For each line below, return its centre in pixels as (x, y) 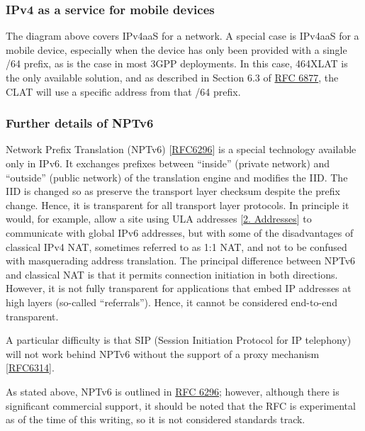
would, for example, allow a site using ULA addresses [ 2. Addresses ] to (159, 219)
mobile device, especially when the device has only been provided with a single (176, 49)
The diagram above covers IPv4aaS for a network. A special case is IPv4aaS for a (182, 36)
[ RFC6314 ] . (30, 368)
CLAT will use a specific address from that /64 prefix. (123, 91)
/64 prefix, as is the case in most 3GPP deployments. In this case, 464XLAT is (177, 63)
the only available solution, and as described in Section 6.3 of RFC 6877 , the (172, 77)
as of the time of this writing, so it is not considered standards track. (156, 419)
